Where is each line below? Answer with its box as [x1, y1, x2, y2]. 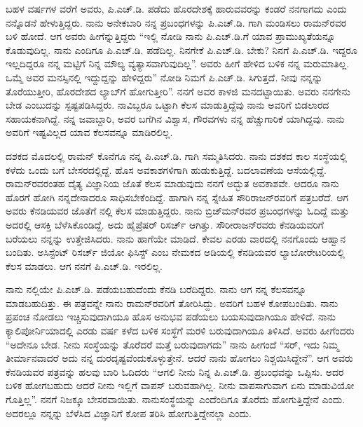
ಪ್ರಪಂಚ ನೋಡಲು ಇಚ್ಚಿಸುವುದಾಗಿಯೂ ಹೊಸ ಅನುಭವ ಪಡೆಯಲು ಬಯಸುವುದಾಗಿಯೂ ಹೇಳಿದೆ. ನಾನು [6, 309, 336, 324]
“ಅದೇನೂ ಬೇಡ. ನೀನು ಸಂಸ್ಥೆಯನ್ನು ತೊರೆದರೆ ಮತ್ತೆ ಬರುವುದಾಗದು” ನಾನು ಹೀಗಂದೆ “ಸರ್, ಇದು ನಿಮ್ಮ [6, 337, 339, 351]
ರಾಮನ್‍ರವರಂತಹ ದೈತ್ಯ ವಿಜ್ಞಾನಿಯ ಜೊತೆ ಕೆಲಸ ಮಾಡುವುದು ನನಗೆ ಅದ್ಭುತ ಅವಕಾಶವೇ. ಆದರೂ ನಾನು [6, 176, 339, 191]
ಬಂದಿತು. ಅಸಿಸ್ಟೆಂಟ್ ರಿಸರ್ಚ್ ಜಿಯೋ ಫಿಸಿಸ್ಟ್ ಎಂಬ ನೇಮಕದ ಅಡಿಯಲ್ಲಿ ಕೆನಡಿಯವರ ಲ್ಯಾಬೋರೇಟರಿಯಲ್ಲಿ [6, 245, 345, 259]
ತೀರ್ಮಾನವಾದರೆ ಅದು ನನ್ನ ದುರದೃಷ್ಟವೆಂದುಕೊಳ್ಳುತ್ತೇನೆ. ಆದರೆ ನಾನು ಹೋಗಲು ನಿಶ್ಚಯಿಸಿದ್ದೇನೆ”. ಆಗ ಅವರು [6, 351, 353, 365]
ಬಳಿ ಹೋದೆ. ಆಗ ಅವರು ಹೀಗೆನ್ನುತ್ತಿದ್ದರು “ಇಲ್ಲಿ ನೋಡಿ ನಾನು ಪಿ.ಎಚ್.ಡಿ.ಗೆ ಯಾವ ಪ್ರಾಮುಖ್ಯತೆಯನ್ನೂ [6, 29, 336, 43]
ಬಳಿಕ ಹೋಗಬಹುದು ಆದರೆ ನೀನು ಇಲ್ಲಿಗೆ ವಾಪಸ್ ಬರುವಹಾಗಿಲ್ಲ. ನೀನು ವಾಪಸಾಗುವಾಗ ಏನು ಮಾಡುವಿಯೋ [6, 378, 355, 393]
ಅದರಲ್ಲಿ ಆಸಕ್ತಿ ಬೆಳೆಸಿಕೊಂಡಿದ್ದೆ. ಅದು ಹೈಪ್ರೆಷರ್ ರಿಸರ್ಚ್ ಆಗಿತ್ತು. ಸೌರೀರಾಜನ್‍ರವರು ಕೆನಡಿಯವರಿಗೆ [6, 217, 324, 231]
